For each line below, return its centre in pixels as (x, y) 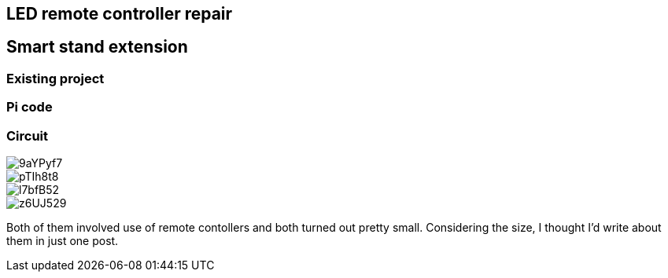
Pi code (30, 107)
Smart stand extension (97, 47)
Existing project (55, 78)
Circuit (28, 135)
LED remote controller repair (120, 14)
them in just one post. (63, 240)
